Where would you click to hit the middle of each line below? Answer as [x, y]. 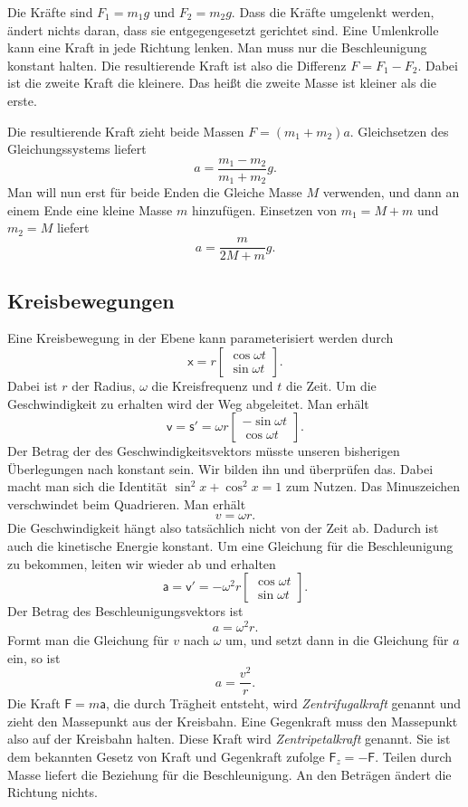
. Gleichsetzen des [399, 131]
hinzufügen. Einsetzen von [264, 209]
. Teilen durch [414, 757]
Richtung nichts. [53, 792]
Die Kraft [34, 703]
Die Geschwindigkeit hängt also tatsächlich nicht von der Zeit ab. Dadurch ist [223, 528]
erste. [22, 100]
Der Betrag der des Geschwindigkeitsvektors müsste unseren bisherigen [204, 451]
